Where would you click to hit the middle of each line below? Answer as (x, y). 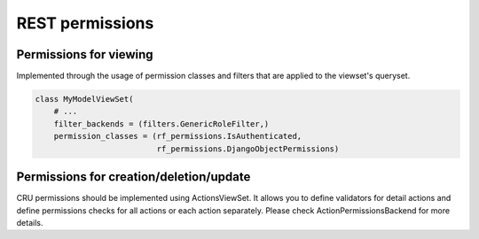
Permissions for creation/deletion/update (133, 177)
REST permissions (85, 23)
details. (30, 222)
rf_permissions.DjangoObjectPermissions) (248, 149)
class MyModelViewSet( (84, 99)
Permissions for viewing (85, 54)
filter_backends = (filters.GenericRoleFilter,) (161, 123)
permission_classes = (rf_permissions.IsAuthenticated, (178, 136)
